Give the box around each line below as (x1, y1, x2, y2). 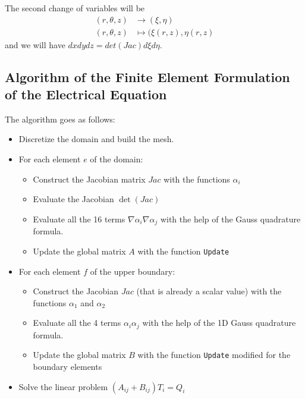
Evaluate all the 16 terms (33, 212, 125, 225)
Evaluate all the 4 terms (33, 316, 121, 329)
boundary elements (33, 360, 102, 372)
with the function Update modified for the (137, 348, 291, 361)
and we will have (5, 38, 65, 51)
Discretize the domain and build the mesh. (18, 133, 174, 145)
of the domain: (90, 153, 143, 165)
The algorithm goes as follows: (5, 112, 115, 125)
